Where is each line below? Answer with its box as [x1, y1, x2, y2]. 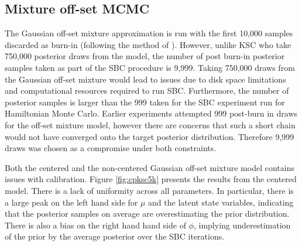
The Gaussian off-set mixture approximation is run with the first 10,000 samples [5, 27, 293, 39]
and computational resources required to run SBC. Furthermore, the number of [5, 84, 289, 97]
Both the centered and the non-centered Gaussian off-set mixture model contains [5, 161, 294, 173]
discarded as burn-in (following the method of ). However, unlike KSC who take [5, 38, 291, 50]
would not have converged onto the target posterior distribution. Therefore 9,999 [5, 130, 294, 142]
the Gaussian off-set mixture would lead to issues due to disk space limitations [5, 73, 286, 85]
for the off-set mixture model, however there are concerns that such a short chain [5, 118, 296, 131]
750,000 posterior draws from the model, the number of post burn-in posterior [5, 50, 285, 62]
